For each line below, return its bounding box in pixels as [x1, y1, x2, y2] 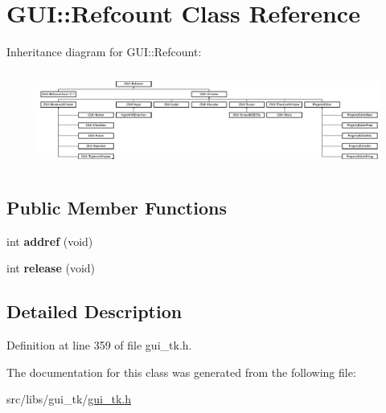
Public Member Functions [6, 195, 227, 220]
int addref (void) [6, 232, 93, 249]
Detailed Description [6, 299, 183, 324]
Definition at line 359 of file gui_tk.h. [6, 337, 192, 354]
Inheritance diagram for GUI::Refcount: [6, 43, 202, 60]
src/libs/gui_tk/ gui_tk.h [6, 391, 132, 407]
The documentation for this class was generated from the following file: [6, 363, 356, 380]
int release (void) [6, 260, 96, 276]
